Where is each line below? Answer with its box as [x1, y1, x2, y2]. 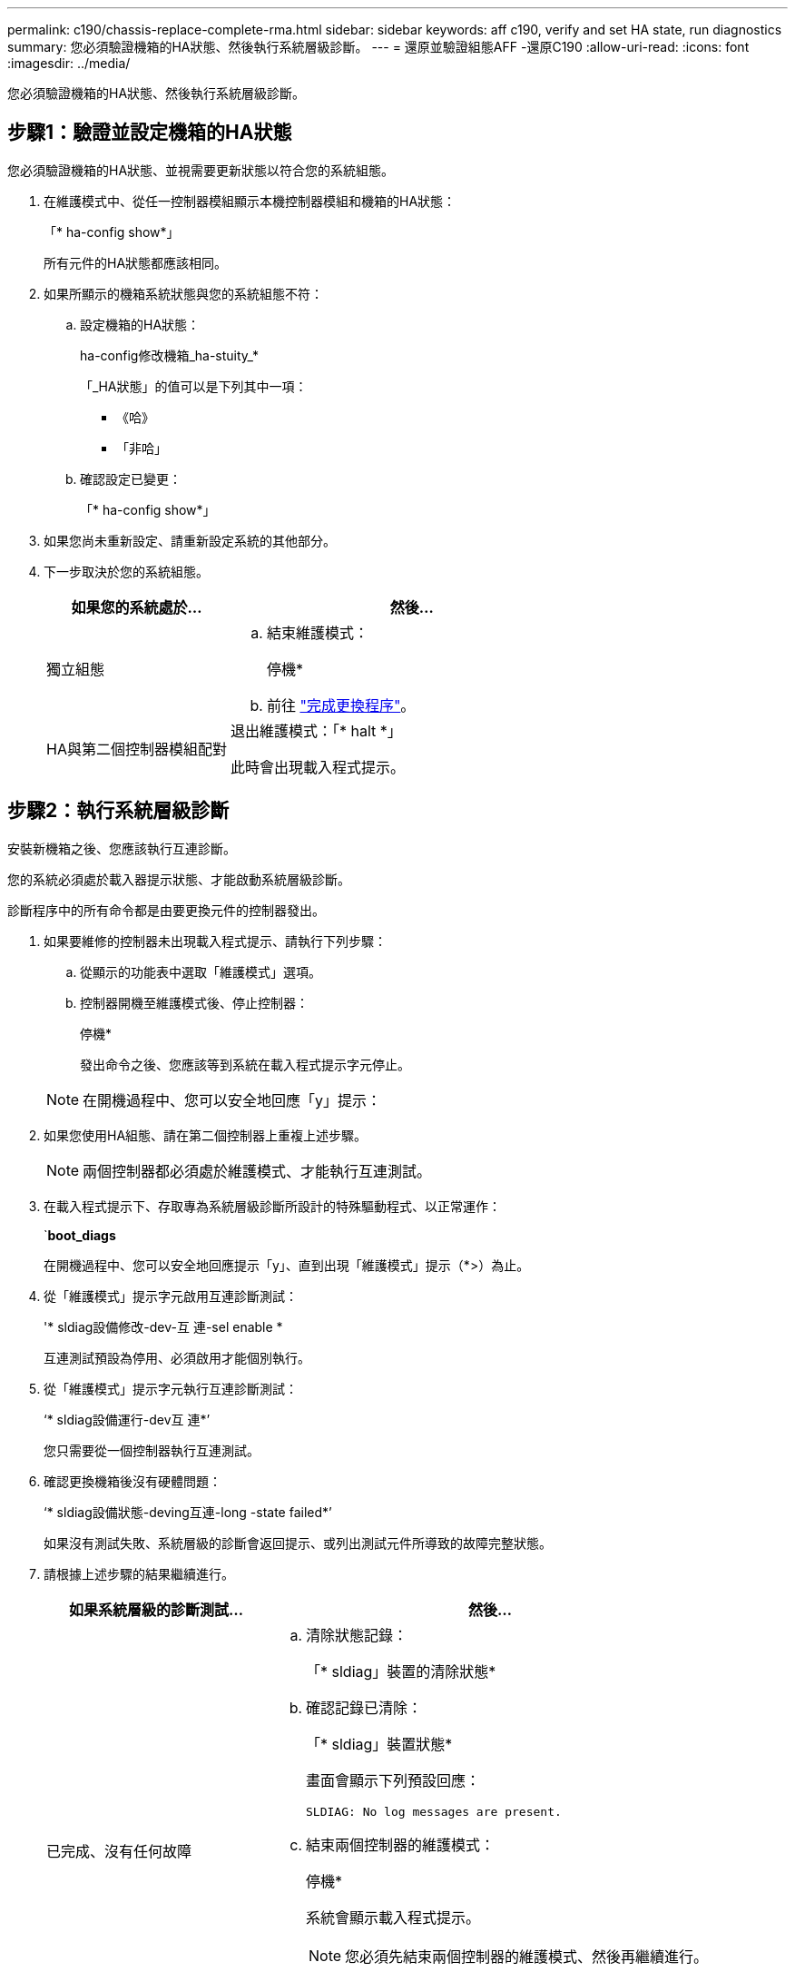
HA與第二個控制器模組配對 [46, 739, 227, 758]
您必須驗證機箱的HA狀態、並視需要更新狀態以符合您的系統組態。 [7, 162, 395, 178]
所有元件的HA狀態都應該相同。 [44, 254, 228, 271]
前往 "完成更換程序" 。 [266, 695, 416, 715]
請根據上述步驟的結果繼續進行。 [44, 1565, 234, 1582]
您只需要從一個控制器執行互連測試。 [44, 1442, 260, 1458]
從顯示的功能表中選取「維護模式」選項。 [80, 963, 321, 980]
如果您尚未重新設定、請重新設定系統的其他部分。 [44, 532, 336, 548]
